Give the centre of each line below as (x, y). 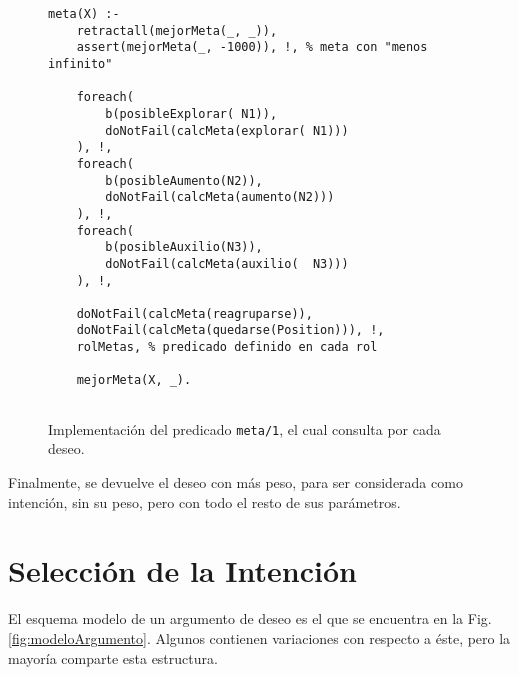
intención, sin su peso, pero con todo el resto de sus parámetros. (204, 501)
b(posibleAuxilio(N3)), (184, 247)
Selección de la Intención (182, 570)
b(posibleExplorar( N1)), (191, 113)
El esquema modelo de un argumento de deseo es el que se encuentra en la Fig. (250, 618)
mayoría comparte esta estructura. (113, 657)
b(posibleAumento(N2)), (184, 180)
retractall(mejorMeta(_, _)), (177, 30)
